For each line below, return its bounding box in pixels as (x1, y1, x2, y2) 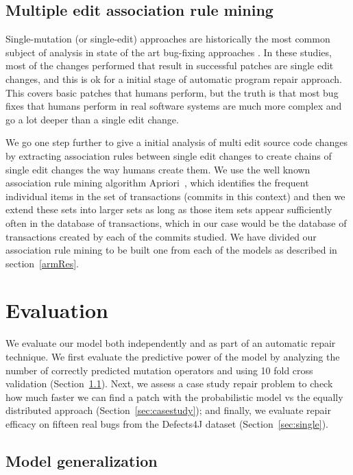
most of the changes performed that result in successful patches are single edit (5, 58, 334, 73)
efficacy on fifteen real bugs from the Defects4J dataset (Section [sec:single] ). (5, 416, 328, 430)
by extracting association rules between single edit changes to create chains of (5, 148, 332, 162)
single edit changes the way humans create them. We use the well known (5, 162, 311, 176)
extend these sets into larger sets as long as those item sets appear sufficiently (5, 202, 332, 217)
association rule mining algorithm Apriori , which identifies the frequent (5, 175, 309, 190)
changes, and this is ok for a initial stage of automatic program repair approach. (5, 71, 342, 86)
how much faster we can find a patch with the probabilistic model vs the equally (5, 389, 343, 404)
